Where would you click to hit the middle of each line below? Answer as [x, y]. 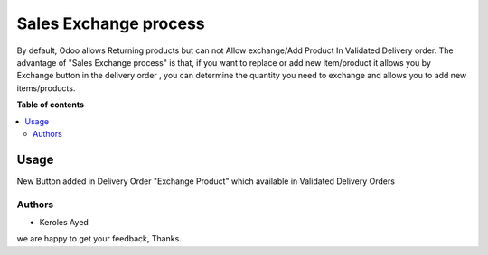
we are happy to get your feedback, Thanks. [99, 239]
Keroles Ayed [64, 222]
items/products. [46, 88]
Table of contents [51, 105]
